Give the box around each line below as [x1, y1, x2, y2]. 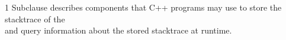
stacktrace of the [5, 12, 65, 25]
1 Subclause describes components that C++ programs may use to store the [5, 1, 282, 13]
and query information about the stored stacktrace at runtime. [5, 24, 232, 36]
